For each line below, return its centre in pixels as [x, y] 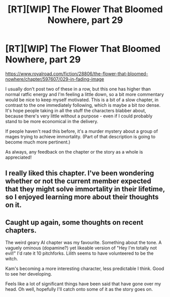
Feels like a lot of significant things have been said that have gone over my [83, 284]
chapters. [21, 230]
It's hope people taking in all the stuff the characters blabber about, [76, 110]
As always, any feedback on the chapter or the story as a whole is [74, 152]
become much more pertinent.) [38, 142]
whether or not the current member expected [78, 181]
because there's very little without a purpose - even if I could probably [79, 116]
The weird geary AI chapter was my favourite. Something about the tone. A [83, 243]
